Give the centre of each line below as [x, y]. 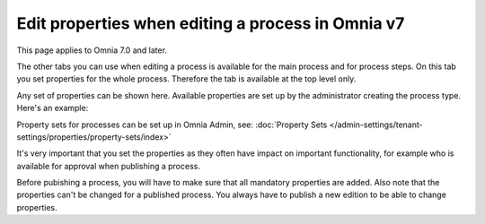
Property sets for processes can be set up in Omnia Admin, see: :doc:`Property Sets [172, 125]
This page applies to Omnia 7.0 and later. [92, 50]
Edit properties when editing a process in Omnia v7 [211, 23]
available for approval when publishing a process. [109, 166]
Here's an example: [53, 108]
